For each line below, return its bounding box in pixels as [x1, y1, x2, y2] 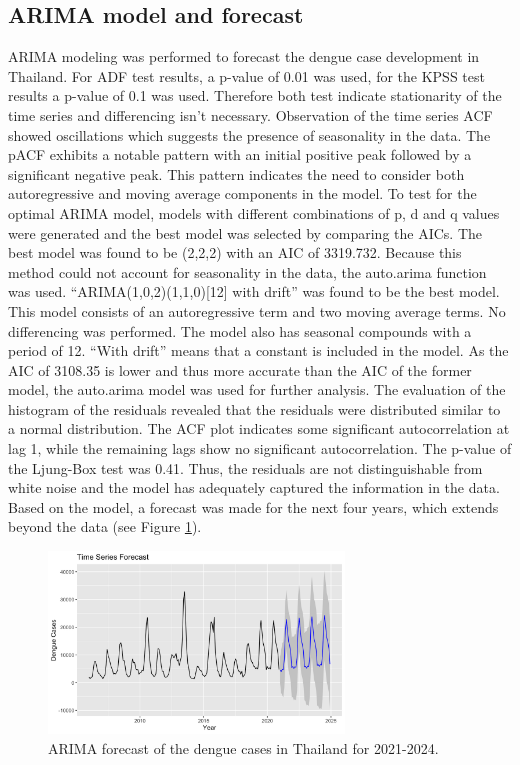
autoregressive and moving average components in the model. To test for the [8, 183, 477, 204]
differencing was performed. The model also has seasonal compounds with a [8, 320, 472, 341]
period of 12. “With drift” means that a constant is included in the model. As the [8, 340, 509, 361]
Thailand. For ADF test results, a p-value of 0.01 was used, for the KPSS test [8, 65, 485, 86]
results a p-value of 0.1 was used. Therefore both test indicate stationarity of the [8, 85, 502, 106]
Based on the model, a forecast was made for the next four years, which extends [8, 496, 499, 517]
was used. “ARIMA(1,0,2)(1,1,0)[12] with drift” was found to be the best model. [8, 281, 500, 302]
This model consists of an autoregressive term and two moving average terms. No [8, 300, 506, 321]
